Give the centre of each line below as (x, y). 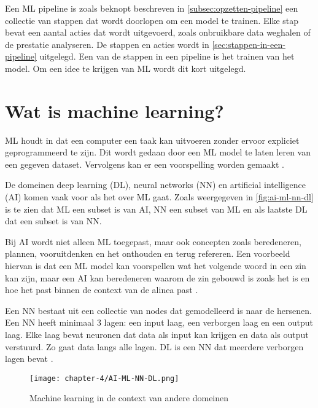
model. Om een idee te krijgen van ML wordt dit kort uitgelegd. (126, 68)
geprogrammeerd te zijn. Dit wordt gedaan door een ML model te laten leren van (158, 152)
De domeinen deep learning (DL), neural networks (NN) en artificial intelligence (156, 185)
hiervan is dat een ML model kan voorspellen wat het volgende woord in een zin (156, 266)
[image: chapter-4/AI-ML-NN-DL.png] (104, 378)
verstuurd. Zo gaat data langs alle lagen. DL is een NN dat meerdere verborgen (154, 346)
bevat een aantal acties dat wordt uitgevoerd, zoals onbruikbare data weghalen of (158, 32)
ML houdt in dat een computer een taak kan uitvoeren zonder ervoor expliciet (152, 140)
